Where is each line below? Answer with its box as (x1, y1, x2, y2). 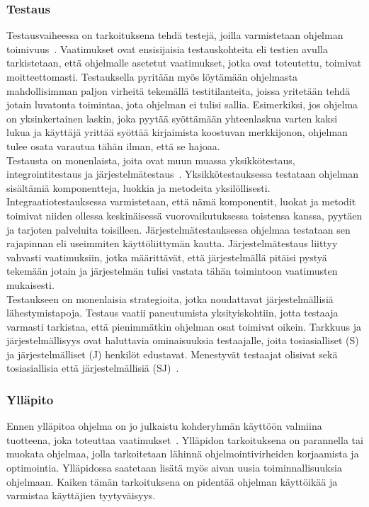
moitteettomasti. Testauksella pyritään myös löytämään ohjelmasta (6, 69, 298, 84)
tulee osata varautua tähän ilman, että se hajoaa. (6, 138, 220, 153)
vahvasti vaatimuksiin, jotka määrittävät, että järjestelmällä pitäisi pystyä (6, 249, 327, 264)
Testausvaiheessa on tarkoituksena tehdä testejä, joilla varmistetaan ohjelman (6, 28, 344, 42)
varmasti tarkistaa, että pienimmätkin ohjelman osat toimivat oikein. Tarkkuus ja (6, 319, 361, 334)
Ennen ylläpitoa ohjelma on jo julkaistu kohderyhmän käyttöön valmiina (6, 418, 322, 433)
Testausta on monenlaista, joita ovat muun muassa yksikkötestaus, (6, 152, 295, 167)
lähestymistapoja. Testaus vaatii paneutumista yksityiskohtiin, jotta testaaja (6, 305, 339, 320)
